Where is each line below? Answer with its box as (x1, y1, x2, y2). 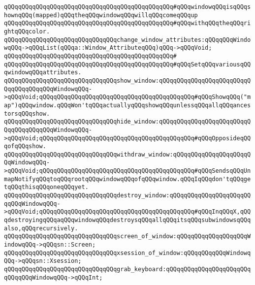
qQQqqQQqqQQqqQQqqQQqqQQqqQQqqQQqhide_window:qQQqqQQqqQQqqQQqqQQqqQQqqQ (4, 118, 251, 126)
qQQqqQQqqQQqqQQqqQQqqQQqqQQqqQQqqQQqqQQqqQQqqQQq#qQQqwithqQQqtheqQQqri (4, 20, 251, 27)
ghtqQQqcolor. (4, 28, 50, 35)
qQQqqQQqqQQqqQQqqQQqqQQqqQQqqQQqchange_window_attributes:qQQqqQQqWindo (4, 36, 251, 43)
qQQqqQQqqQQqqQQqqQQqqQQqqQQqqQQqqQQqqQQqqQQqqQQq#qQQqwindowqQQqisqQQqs (4, 3, 251, 10)
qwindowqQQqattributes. (4, 69, 82, 76)
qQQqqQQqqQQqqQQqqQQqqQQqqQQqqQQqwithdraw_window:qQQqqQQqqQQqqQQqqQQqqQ (4, 151, 251, 158)
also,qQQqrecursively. (4, 224, 78, 232)
